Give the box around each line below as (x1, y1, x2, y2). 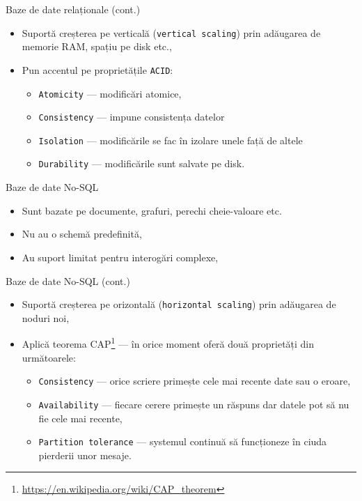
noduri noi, (22, 310, 70, 325)
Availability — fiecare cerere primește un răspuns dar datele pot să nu (38, 396, 349, 411)
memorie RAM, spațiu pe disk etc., (22, 39, 172, 54)
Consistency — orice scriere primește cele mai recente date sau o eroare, (38, 373, 351, 388)
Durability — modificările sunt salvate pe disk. (38, 156, 245, 171)
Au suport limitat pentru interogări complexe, (22, 249, 219, 264)
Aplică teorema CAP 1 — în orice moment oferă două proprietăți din (22, 334, 315, 350)
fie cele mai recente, (38, 410, 123, 425)
